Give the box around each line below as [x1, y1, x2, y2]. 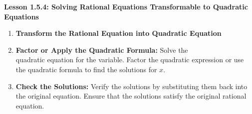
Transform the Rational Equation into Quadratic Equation [15, 28, 222, 38]
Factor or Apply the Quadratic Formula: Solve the [15, 44, 188, 55]
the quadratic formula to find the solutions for [15, 64, 157, 74]
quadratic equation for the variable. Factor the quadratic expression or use [15, 54, 244, 65]
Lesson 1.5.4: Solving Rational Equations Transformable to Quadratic [4, 1, 248, 11]
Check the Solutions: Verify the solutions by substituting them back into [15, 81, 248, 91]
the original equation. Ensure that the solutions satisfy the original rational [15, 91, 247, 101]
